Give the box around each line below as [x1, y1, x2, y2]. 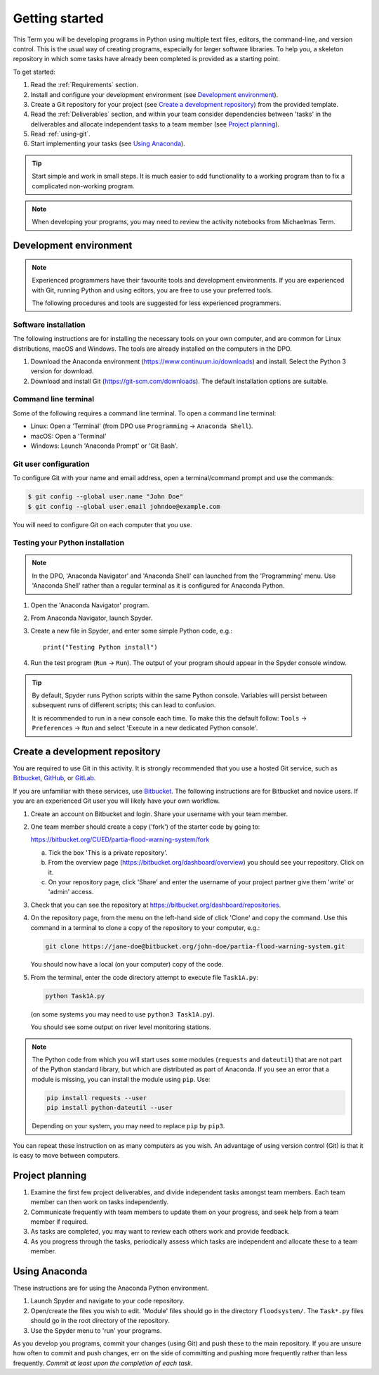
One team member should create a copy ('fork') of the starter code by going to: [30, 822, 260, 831]
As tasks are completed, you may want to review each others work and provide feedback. [30, 1227, 291, 1236]
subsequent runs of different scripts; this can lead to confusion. [32, 701, 216, 709]
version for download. [30, 367, 94, 375]
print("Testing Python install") [43, 643, 158, 651]
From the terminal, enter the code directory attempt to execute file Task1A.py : [30, 973, 259, 981]
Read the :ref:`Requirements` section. [30, 81, 139, 89]
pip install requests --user [46, 1094, 147, 1102]
